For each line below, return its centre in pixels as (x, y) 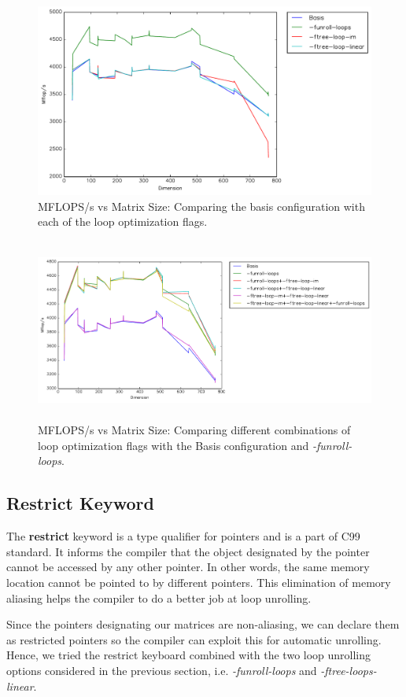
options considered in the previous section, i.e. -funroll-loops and (162, 671)
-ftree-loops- (349, 671)
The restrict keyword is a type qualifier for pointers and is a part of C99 (183, 536)
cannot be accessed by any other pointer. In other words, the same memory (188, 567)
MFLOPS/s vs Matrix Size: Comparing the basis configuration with (201, 206)
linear (20, 686)
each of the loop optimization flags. (123, 221)
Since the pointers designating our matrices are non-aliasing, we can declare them (203, 624)
